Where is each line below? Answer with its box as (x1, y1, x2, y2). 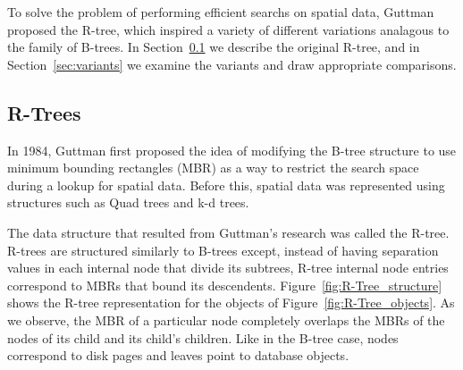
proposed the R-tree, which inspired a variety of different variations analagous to (7, 20, 450, 38)
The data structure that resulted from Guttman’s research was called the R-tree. (7, 223, 450, 241)
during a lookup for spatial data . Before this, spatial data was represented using (7, 175, 445, 194)
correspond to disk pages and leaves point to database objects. (7, 346, 349, 365)
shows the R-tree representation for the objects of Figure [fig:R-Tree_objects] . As (7, 293, 455, 312)
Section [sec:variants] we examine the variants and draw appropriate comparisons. (7, 55, 457, 73)
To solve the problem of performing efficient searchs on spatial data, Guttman (7, 3, 434, 21)
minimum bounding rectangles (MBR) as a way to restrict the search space (7, 158, 419, 177)
